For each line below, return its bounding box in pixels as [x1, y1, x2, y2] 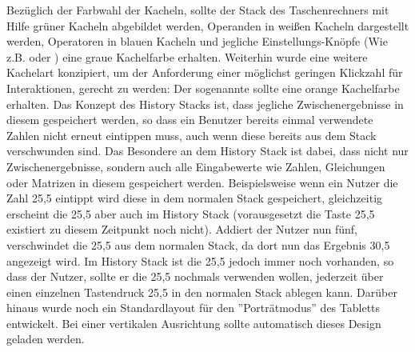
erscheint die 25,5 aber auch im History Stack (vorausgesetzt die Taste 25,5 [6, 205, 375, 222]
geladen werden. [6, 330, 85, 347]
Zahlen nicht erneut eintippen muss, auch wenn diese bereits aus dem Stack [6, 126, 377, 143]
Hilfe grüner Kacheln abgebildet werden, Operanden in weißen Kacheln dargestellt [6, 17, 409, 34]
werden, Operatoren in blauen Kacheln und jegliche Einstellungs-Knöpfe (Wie [6, 33, 388, 50]
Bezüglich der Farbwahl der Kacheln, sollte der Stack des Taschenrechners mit [6, 2, 389, 18]
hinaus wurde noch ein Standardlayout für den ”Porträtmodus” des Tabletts [6, 299, 381, 316]
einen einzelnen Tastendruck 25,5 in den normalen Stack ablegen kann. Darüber [6, 283, 397, 300]
